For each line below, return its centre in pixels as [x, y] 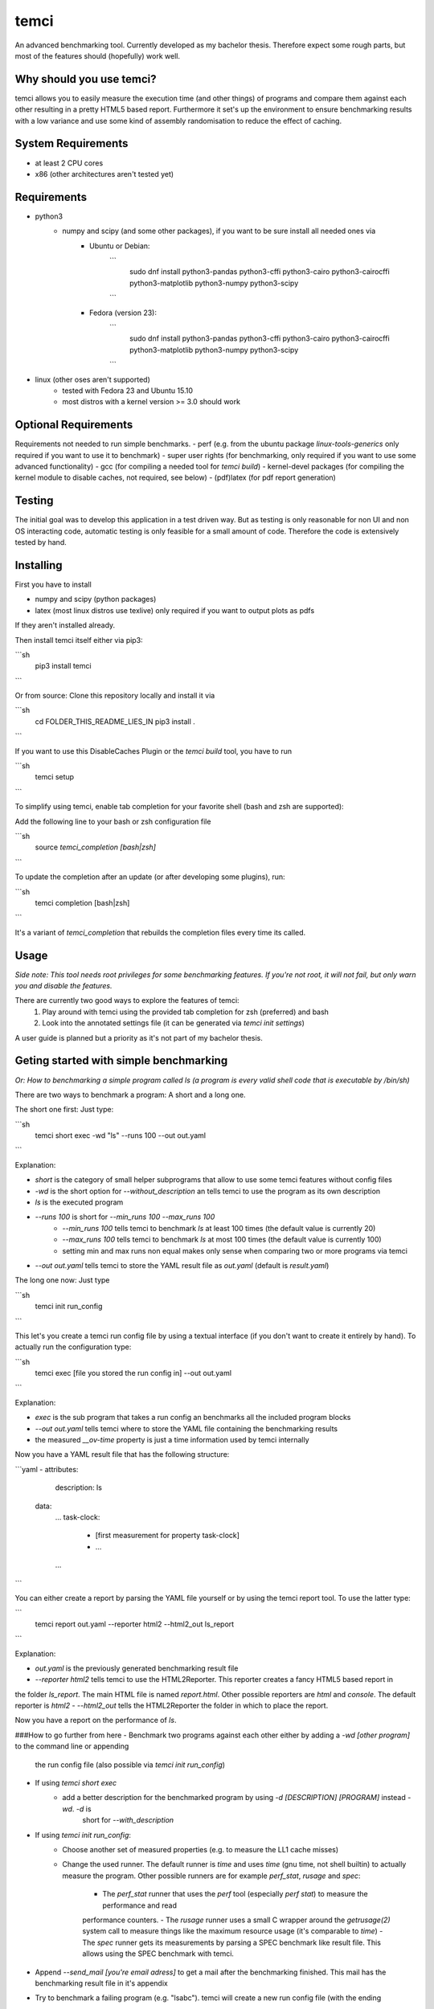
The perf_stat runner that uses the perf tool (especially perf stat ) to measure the [235, 1894]
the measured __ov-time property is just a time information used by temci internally [172, 1440]
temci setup [55, 777]
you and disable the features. [63, 986]
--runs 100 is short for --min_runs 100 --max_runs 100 [125, 1217]
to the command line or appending [72, 1746]
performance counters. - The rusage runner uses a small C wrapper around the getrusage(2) [236, 1920]
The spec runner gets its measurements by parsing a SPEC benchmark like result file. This [232, 1942]
